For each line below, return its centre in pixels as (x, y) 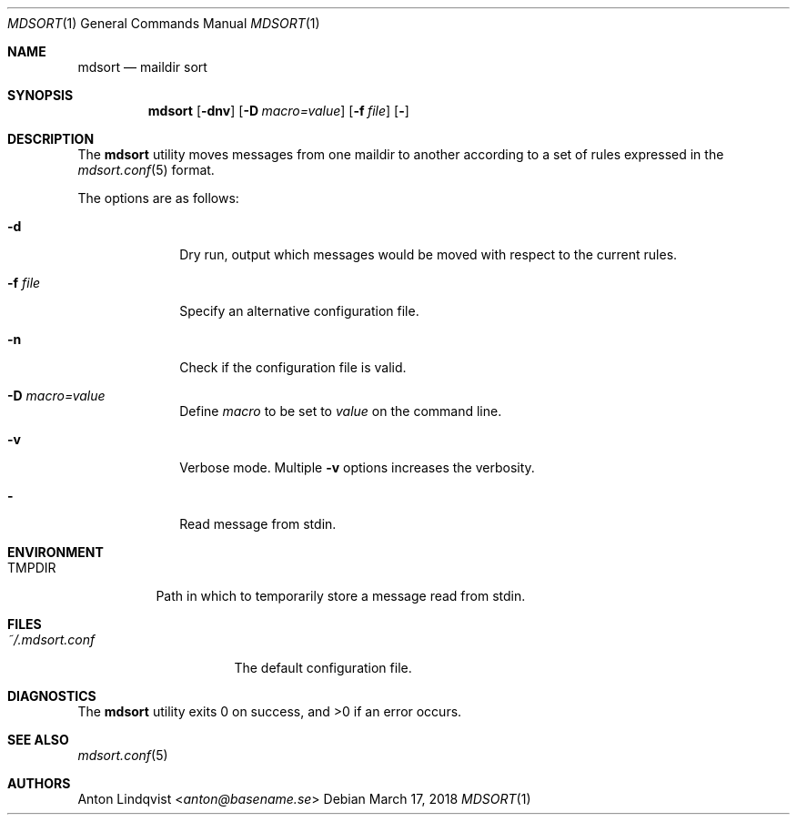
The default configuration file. (323, 668)
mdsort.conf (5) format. (146, 170)
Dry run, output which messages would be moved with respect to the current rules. (429, 254)
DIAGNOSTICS (52, 696)
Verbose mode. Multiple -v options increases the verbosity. (357, 467)
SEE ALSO (38, 740)
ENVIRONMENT (55, 552)
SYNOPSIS (40, 95)
